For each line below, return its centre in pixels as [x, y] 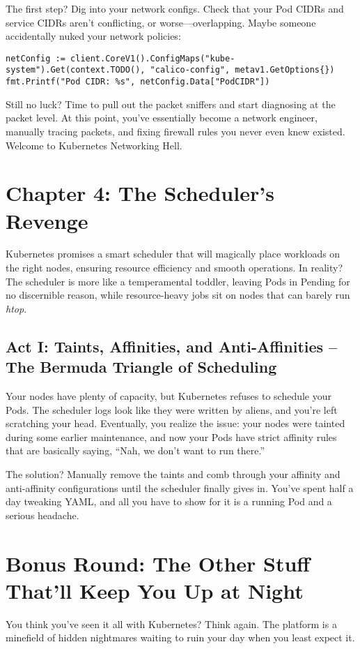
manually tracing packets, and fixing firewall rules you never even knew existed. [175, 131]
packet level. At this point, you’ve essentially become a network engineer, [162, 118]
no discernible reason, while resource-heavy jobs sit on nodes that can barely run [178, 295]
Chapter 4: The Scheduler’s [140, 193]
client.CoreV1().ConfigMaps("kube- [153, 58]
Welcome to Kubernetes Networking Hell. [94, 145]
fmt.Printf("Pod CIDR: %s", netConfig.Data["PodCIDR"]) [138, 82]
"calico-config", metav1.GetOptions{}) [242, 70]
